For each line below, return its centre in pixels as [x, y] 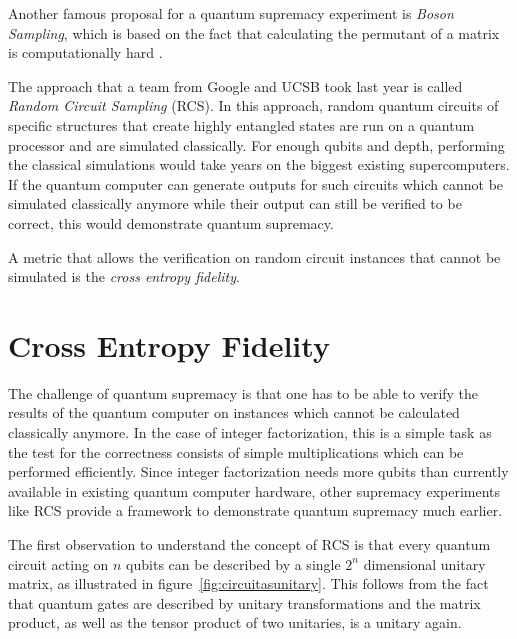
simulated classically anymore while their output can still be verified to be [235, 203]
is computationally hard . [85, 52]
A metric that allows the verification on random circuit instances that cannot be [254, 256]
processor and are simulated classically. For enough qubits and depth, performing [256, 144]
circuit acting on [58, 563]
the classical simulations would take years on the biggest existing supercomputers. [259, 164]
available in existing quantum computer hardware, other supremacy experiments [254, 490]
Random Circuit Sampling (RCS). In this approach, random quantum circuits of [253, 105]
